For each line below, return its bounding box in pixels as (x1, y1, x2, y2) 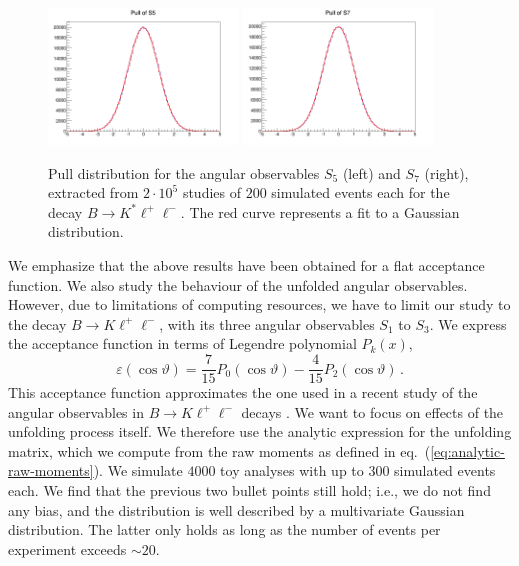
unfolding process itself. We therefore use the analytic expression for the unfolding (8, 421, 512, 442)
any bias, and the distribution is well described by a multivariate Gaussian (8, 499, 465, 520)
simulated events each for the (271, 182, 450, 203)
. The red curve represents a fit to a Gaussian (180, 201, 460, 222)
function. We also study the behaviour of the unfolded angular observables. (8, 274, 468, 295)
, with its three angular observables (159, 313, 375, 334)
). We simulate (93, 460, 183, 481)
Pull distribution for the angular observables (48, 162, 320, 183)
